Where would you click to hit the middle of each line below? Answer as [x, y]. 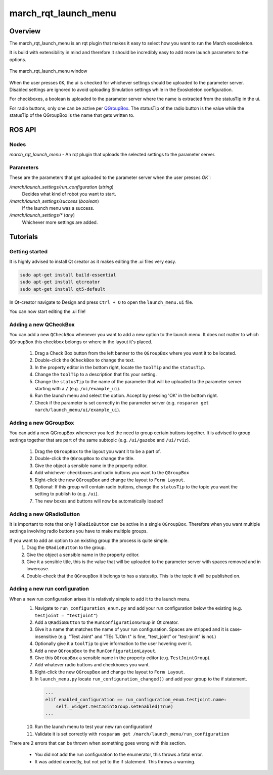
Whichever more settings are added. [60, 222]
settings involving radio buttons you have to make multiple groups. [79, 531]
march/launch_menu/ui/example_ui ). [78, 410]
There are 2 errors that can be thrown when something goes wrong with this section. [98, 743]
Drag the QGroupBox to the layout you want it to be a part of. [98, 451]
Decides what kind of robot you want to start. [69, 194]
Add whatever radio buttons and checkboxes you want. [92, 665]
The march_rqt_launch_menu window [48, 71]
